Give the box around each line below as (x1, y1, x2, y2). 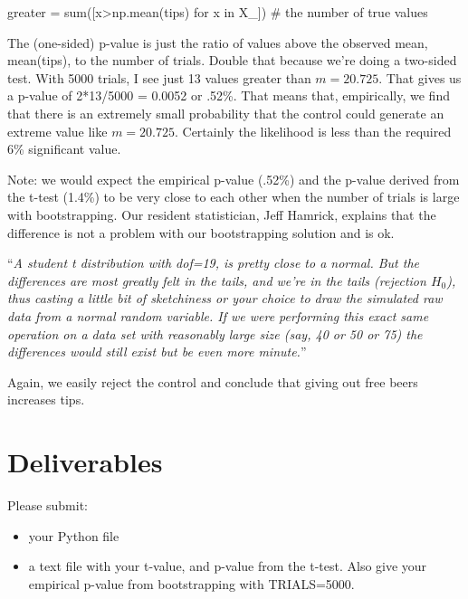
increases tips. (7, 390, 85, 409)
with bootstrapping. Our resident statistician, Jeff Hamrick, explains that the (7, 204, 436, 223)
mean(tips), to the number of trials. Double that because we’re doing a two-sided (7, 51, 457, 70)
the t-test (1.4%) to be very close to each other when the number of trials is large (7, 187, 460, 206)
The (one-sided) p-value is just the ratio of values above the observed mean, (7, 33, 428, 52)
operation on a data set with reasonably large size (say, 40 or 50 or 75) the (7, 324, 423, 343)
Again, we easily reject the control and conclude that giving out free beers (7, 372, 418, 391)
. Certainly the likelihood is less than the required (174, 121, 452, 140)
